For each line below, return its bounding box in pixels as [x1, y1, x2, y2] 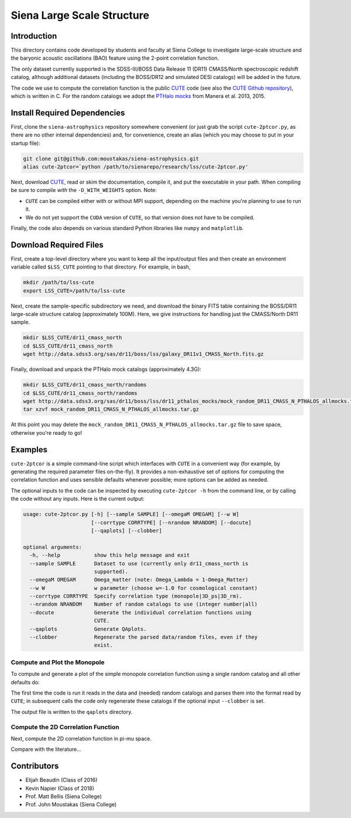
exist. [94, 642, 113, 649]
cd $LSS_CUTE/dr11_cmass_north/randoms [23, 390, 137, 396]
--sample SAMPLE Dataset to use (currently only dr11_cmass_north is [29, 560, 249, 567]
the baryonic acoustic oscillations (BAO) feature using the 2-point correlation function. [11, 54, 219, 61]
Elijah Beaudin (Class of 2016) [25, 776, 98, 783]
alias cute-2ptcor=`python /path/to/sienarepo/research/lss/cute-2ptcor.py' [23, 164, 249, 170]
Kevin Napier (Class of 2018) [25, 785, 95, 792]
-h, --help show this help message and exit [29, 552, 190, 559]
